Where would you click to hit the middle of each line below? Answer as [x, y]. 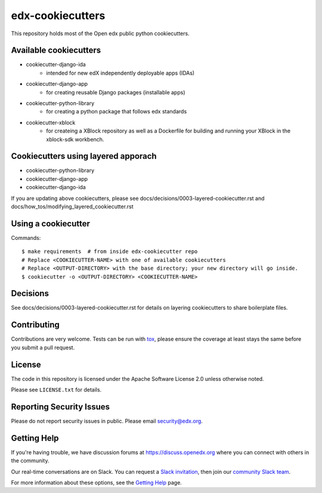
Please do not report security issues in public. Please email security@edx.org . [107, 421]
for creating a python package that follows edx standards [117, 112]
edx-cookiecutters [58, 16]
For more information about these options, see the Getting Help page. [96, 483]
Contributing [35, 325]
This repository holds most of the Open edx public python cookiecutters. [100, 33]
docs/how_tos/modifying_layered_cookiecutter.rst [72, 207]
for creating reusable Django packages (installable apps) [116, 92]
